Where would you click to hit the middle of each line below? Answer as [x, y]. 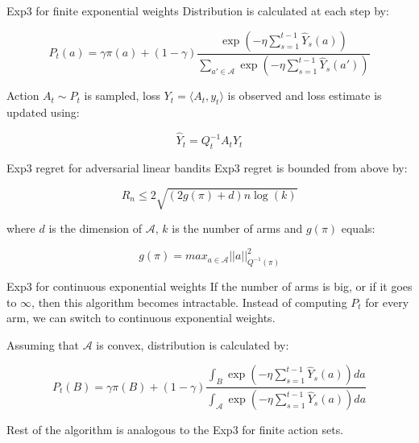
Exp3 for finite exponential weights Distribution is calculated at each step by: [198, 10]
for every [387, 302]
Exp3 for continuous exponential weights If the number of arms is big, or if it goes [209, 286]
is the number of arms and [237, 228]
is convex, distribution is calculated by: [193, 344]
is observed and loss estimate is [305, 95]
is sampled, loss [122, 95]
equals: [358, 228]
